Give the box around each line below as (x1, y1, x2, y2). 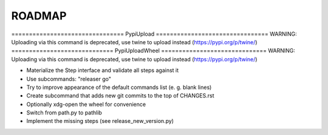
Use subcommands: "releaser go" (26, 75, 112, 82)
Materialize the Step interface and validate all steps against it (26, 67, 179, 74)
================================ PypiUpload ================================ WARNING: (11, 30, 297, 38)
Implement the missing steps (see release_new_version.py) (26, 117, 174, 125)
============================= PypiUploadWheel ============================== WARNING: (11, 47, 296, 54)
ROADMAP (11, 9, 67, 22)
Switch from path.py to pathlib (26, 109, 103, 116)
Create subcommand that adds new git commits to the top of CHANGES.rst (26, 92, 215, 99)
